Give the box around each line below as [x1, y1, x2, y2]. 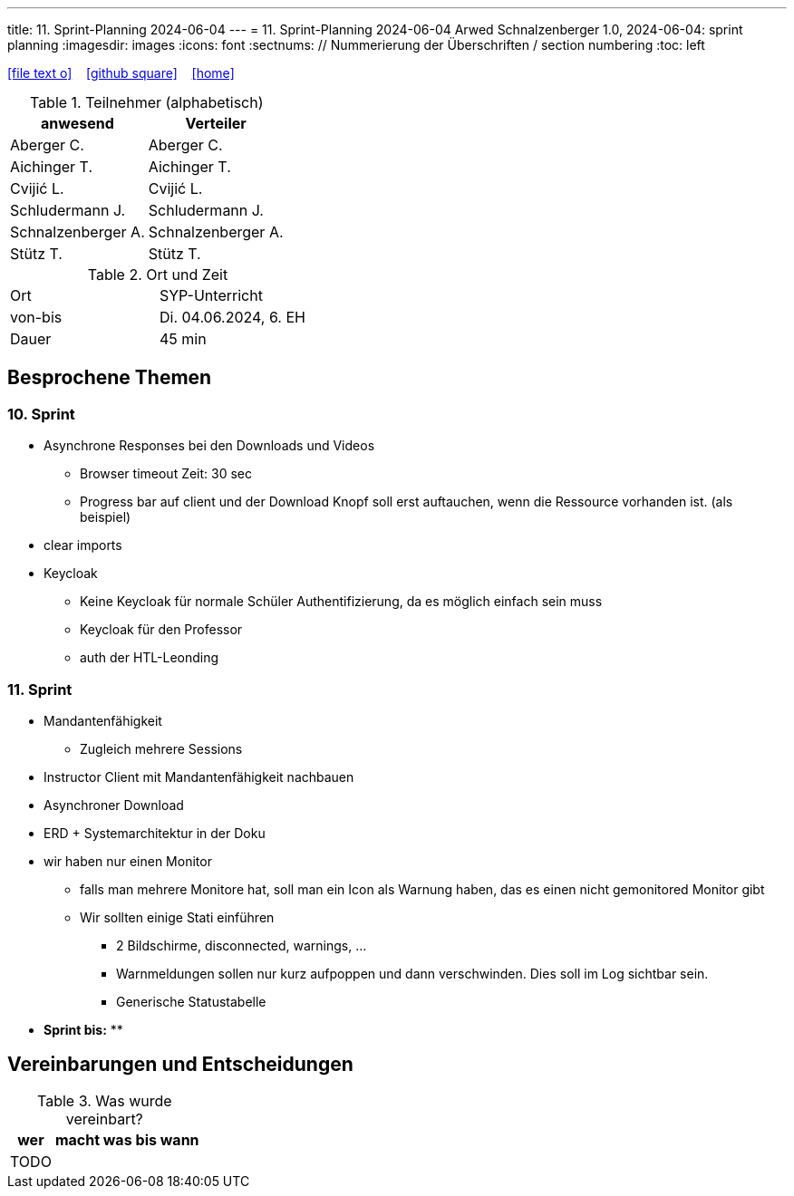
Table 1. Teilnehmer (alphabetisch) [29, 93, 264, 111]
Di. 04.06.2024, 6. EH [159, 308, 305, 326]
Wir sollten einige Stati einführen [80, 909, 275, 925]
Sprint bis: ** [44, 1021, 123, 1037]
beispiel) [80, 509, 131, 526]
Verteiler [185, 114, 247, 132]
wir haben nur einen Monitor [44, 853, 212, 869]
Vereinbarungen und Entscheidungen [7, 1053, 353, 1076]
